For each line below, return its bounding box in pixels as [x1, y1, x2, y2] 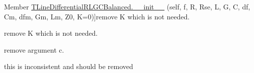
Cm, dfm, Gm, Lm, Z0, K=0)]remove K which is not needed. [4, 11, 190, 21]
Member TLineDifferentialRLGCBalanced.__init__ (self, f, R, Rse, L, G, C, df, [4, 1, 251, 11]
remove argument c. [4, 44, 64, 55]
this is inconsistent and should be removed [4, 61, 133, 72]
